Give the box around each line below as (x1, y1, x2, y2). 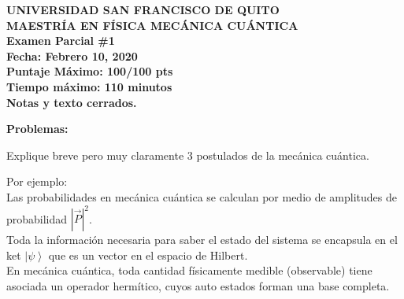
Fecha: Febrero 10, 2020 (6, 47, 138, 64)
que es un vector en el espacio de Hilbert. (48, 246, 248, 263)
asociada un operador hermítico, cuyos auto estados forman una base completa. (6, 277, 390, 293)
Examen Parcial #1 (6, 32, 115, 49)
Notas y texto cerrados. (6, 94, 137, 110)
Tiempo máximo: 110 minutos (6, 78, 172, 94)
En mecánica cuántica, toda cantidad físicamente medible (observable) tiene (6, 262, 372, 279)
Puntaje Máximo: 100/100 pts (6, 63, 173, 79)
